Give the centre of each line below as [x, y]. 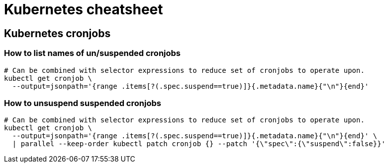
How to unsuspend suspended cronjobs [83, 103]
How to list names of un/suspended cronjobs [93, 53]
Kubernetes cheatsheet [84, 9]
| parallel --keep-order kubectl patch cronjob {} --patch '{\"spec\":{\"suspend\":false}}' [199, 144]
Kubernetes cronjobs [57, 33]
